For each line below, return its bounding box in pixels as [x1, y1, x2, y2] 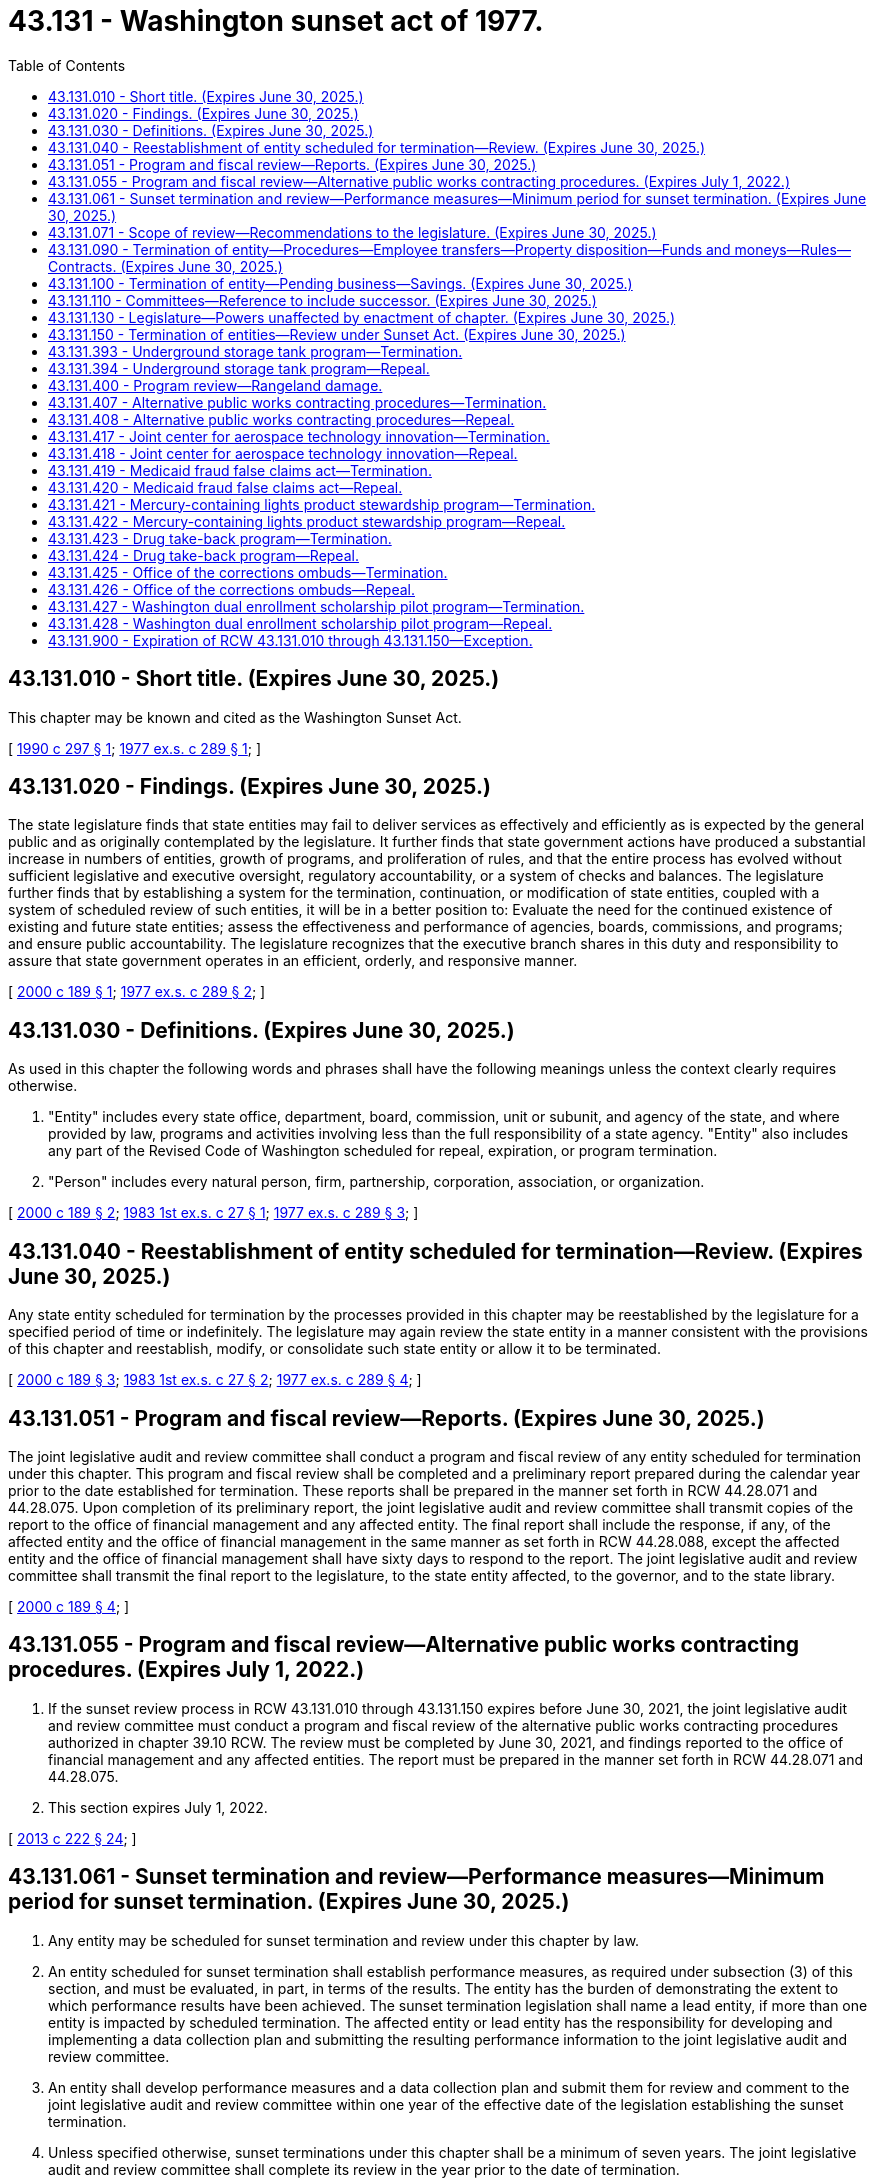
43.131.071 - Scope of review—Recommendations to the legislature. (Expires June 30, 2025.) [48, 223, 657, 241]
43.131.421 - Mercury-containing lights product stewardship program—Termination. [48, 495, 596, 513]
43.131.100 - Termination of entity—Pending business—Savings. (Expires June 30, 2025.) [48, 274, 633, 292]
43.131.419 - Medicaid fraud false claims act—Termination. [48, 461, 432, 479]
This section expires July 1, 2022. [48, 1798, 268, 1816]
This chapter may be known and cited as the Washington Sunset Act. [8, 708, 462, 726]
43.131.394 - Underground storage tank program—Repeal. [48, 359, 430, 377]
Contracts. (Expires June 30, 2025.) [48, 257, 283, 275]
